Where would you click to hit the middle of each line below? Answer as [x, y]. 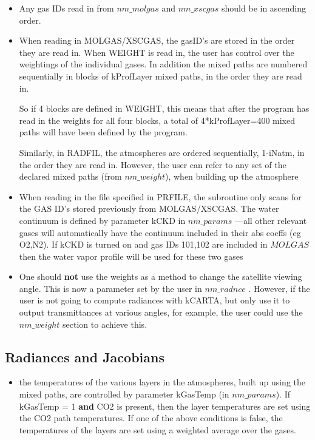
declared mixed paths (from [70, 176]
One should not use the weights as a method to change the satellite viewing [161, 276]
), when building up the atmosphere [232, 176]
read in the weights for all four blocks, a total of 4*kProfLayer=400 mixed [157, 120]
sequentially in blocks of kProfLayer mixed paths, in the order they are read [161, 76]
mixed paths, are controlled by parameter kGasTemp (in [124, 394]
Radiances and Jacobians [85, 357]
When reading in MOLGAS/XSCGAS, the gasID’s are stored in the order [157, 40]
